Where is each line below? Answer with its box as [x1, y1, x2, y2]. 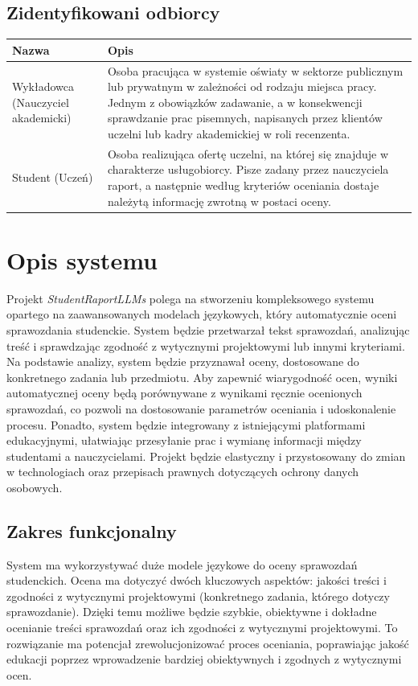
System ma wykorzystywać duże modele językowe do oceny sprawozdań [6, 556, 358, 573]
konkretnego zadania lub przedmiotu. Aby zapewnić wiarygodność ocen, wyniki [6, 368, 398, 385]
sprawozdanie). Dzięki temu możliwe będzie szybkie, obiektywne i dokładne [6, 603, 377, 620]
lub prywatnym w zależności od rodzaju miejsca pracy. [107, 78, 377, 95]
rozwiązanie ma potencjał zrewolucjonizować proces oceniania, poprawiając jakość [6, 635, 409, 651]
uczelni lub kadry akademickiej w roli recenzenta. [107, 125, 350, 142]
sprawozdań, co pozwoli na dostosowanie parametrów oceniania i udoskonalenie [6, 400, 396, 417]
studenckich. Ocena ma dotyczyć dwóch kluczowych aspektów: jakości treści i [6, 572, 387, 589]
